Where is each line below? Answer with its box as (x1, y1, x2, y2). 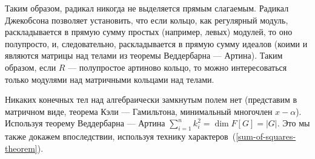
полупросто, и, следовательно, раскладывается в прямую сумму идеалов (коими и (5, 37, 308, 50)
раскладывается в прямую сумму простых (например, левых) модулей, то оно (5, 25, 293, 38)
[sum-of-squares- (236, 130, 296, 143)
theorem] (5, 141, 38, 154)
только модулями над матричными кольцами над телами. (5, 73, 214, 85)
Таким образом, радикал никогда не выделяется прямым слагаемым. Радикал (5, 2, 289, 14)
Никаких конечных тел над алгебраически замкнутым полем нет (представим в (5, 93, 297, 106)
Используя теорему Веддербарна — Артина (5, 117, 165, 129)
